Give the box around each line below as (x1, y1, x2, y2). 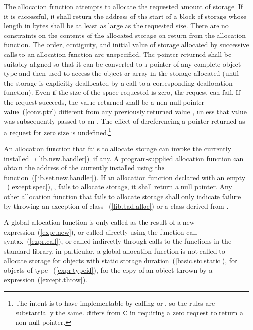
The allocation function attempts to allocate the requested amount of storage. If (4, 1, 243, 11)
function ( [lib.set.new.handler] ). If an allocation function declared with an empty (4, 172, 246, 182)
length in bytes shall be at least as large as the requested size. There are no (4, 20, 229, 31)
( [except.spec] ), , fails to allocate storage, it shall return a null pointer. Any (7, 182, 232, 192)
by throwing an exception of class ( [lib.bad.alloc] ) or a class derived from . (4, 201, 229, 211)
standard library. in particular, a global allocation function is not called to (4, 245, 225, 256)
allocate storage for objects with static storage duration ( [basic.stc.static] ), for (4, 255, 237, 265)
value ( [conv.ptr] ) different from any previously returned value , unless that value (4, 106, 247, 116)
